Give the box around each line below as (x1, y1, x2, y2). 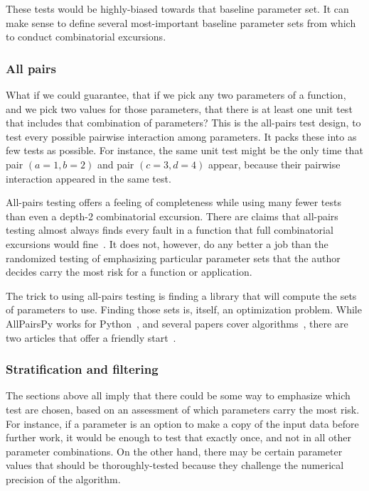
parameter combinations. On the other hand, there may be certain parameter (6, 443, 343, 458)
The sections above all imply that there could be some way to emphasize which (6, 388, 351, 403)
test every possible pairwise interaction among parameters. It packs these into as (6, 129, 357, 144)
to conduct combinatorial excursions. (6, 29, 166, 44)
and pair (97, 156, 134, 171)
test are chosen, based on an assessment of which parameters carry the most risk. (6, 401, 360, 416)
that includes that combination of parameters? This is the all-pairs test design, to (6, 115, 361, 130)
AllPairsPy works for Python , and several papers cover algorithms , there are (6, 315, 348, 330)
